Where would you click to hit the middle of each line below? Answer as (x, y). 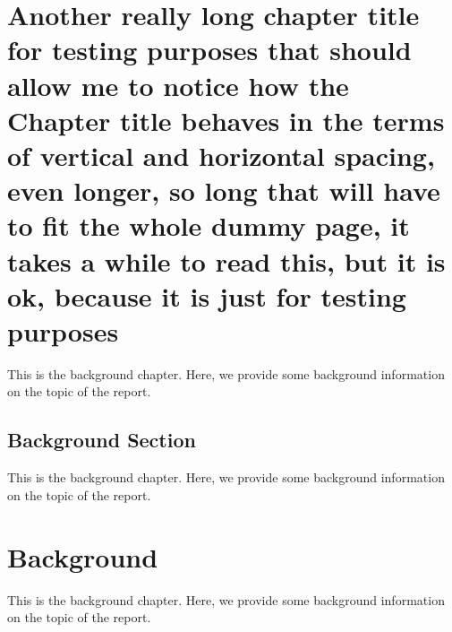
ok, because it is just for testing (207, 295)
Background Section (102, 440)
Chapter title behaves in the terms (226, 120)
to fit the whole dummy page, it (209, 225)
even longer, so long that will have (224, 190)
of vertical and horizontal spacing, (221, 155)
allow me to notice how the (178, 85)
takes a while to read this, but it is (226, 260)
